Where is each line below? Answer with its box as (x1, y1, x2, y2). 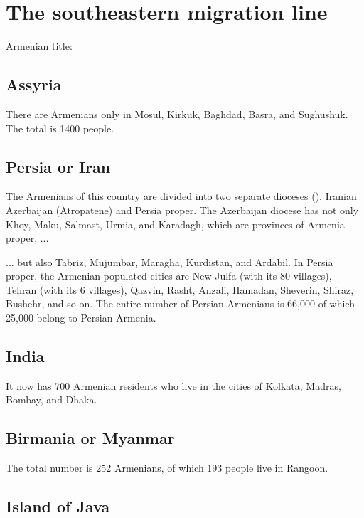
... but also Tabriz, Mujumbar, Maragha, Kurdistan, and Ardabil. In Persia (6, 254, 333, 269)
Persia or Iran (6, 155, 111, 177)
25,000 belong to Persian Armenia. (6, 310, 156, 325)
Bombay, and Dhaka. (6, 392, 97, 407)
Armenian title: (6, 38, 73, 53)
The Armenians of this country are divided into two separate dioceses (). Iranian (6, 189, 357, 203)
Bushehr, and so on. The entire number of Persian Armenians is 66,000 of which (6, 296, 355, 311)
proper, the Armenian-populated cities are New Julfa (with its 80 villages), (6, 268, 332, 283)
